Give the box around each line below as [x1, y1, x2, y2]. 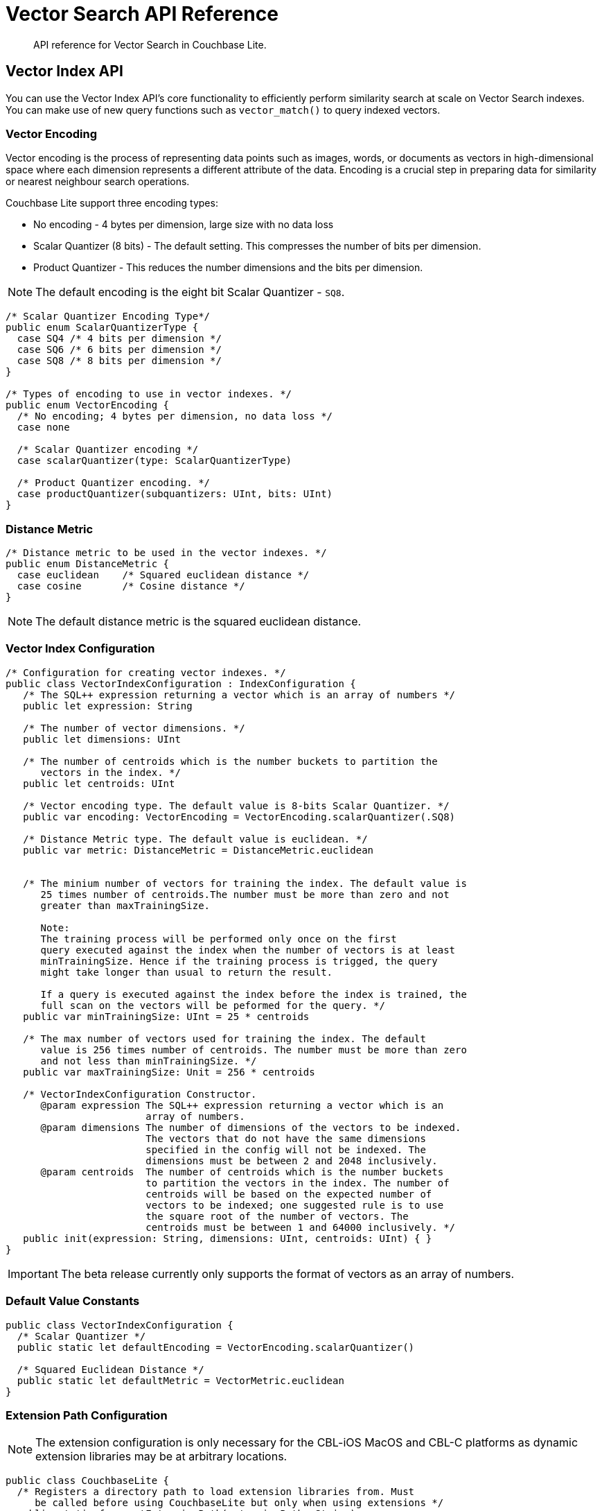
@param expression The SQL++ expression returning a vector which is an [40, 1099, 444, 1111]
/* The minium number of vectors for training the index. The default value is [23, 877, 467, 889]
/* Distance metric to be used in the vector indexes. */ [6, 547, 327, 559]
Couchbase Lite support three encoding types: [6, 197, 218, 209]
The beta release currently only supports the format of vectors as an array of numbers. [60, 1266, 515, 1281]
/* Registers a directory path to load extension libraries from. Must [17, 1486, 415, 1498]
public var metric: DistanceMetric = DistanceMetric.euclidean [23, 844, 374, 856]
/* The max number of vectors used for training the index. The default [23, 1033, 426, 1044]
